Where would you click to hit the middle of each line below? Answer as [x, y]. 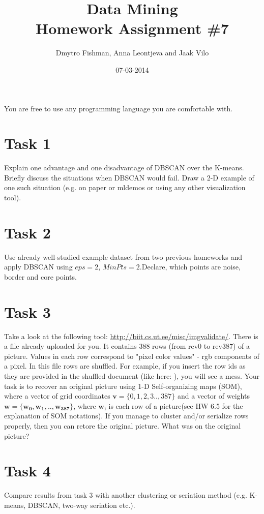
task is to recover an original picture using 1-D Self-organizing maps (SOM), [123, 386]
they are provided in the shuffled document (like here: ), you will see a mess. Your [132, 376]
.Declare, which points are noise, [190, 267]
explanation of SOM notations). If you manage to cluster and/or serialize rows [126, 416]
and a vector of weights [213, 396]
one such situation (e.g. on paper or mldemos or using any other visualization [125, 187]
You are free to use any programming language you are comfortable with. [119, 108]
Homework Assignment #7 [132, 28]
